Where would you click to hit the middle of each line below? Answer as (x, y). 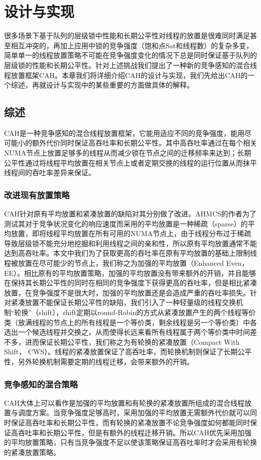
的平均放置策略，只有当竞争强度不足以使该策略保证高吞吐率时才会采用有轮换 (130, 442)
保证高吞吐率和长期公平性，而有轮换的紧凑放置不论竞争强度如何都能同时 (130, 422)
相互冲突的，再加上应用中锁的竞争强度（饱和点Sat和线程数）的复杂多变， (132, 45)
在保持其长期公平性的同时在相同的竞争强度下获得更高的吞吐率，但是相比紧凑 (130, 283)
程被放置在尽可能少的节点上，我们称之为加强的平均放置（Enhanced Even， (126, 263)
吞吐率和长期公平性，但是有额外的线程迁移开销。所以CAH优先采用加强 (135, 432)
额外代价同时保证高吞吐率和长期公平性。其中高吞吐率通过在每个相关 (144, 143)
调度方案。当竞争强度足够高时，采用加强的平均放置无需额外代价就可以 (134, 412)
